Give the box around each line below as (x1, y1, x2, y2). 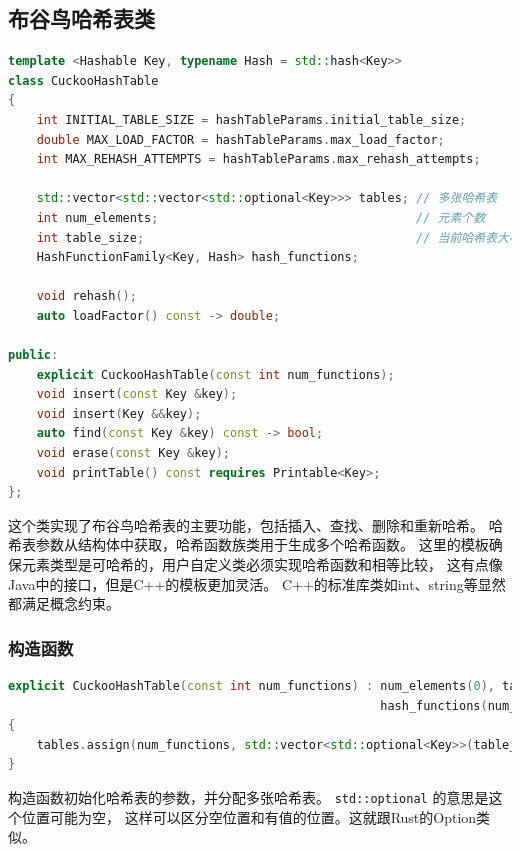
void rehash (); (36, 289, 137, 304)
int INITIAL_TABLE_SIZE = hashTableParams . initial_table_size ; (36, 112, 467, 127)
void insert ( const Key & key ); (36, 387, 238, 402)
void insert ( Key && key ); (36, 406, 202, 421)
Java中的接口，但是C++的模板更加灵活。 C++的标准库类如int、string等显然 (8, 573, 506, 594)
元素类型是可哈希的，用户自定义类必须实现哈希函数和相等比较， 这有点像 (21, 554, 503, 575)
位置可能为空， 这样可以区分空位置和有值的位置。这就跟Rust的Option (21, 806, 477, 827)
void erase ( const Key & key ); (36, 446, 230, 461)
